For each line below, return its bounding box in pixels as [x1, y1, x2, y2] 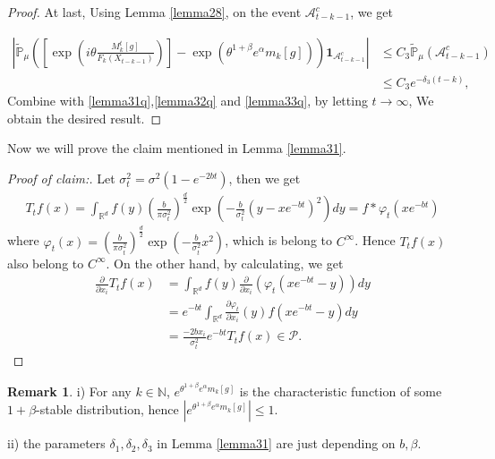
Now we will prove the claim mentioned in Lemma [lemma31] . [7, 139, 346, 157]
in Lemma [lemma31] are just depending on [157, 434, 396, 453]
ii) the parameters [7, 434, 106, 453]
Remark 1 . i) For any [7, 381, 132, 400]
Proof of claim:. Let [7, 168, 115, 187]
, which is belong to [225, 231, 332, 250]
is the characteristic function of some [239, 381, 442, 400]
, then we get [228, 168, 301, 187]
